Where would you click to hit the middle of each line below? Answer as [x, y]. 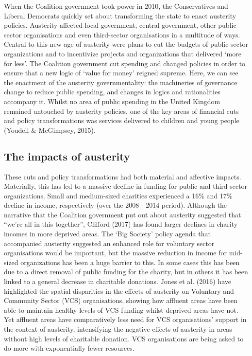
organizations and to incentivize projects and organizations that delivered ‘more [123, 53]
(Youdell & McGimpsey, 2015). [50, 130]
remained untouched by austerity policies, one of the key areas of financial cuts [121, 111]
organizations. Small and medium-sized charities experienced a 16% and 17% [118, 195]
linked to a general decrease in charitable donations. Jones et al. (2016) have [118, 281]
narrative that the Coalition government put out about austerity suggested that [123, 214]
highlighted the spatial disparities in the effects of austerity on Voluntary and [119, 291]
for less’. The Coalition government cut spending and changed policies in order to [125, 63]
